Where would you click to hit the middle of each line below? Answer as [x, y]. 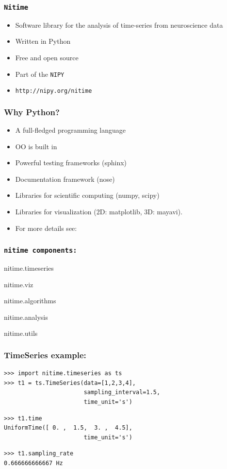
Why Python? [32, 112]
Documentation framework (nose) [65, 179]
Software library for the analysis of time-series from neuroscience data [119, 25]
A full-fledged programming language [71, 130]
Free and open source [47, 57]
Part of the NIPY [40, 74]
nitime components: [41, 251]
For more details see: [46, 228]
